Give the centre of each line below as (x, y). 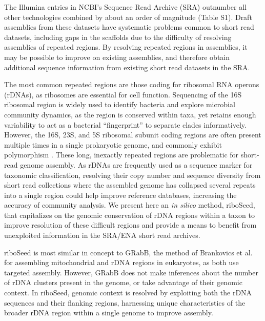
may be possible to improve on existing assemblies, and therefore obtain (117, 57)
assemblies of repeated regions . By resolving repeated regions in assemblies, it (126, 47)
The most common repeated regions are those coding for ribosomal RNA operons (132, 84)
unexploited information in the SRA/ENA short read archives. (102, 235)
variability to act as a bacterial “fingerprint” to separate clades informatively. (125, 124)
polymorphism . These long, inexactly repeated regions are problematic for (121, 155)
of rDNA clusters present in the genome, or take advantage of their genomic (123, 282)
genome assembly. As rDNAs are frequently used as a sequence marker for (136, 164)
